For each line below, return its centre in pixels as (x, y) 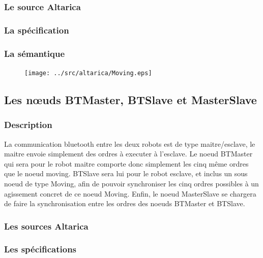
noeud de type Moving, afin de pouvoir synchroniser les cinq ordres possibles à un (131, 183)
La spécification (37, 30)
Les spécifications (40, 249)
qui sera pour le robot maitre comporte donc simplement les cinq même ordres (126, 163)
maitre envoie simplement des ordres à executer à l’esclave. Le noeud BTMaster (128, 154)
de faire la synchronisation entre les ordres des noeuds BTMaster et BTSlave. (125, 203)
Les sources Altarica (46, 226)
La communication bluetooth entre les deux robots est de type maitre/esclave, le (130, 143)
